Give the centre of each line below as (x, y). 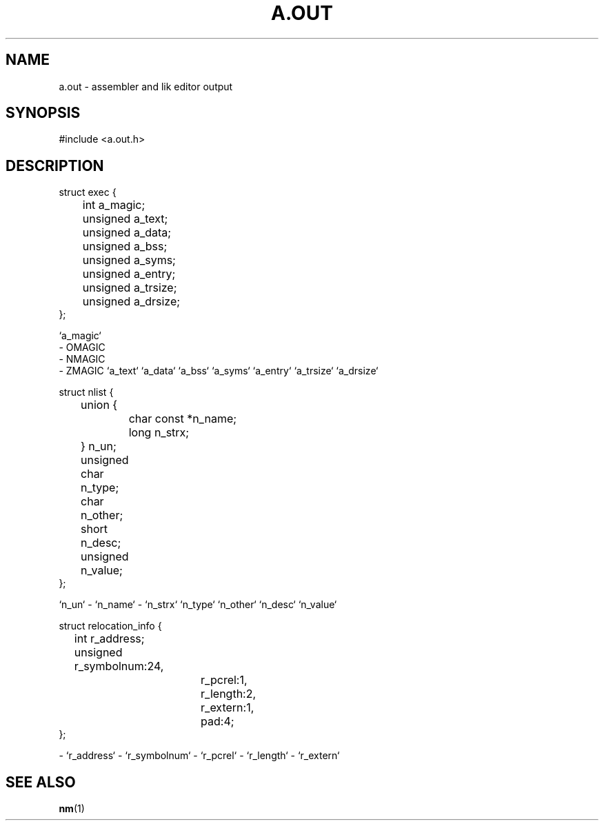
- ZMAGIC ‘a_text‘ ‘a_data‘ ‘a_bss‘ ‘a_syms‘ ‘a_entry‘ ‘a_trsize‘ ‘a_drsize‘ (219, 371)
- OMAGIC (82, 347)
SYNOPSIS (43, 113)
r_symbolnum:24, (119, 666)
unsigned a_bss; (125, 246)
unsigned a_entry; (129, 274)
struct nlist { (86, 392)
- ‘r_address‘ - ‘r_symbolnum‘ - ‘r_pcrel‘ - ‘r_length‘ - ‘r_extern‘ (199, 756)
